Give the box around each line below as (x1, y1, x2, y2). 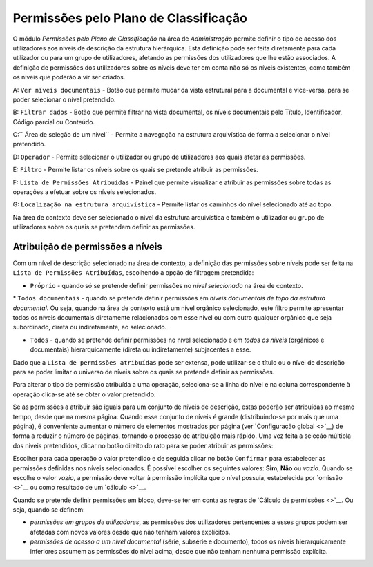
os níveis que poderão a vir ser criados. (12, 73, 126, 81)
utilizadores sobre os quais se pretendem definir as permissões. (12, 223, 195, 231)
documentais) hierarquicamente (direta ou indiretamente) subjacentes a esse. (30, 345, 251, 354)
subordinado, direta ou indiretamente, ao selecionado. (12, 323, 167, 331)
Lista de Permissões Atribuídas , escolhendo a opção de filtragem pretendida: (12, 269, 254, 277)
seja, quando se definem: (12, 506, 86, 514)
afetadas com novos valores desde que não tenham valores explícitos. (30, 528, 231, 536)
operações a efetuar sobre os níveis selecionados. (12, 188, 157, 196)
